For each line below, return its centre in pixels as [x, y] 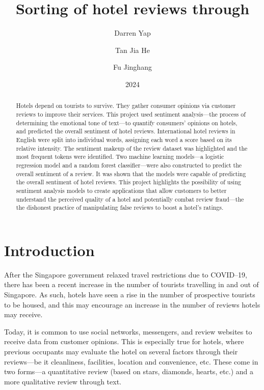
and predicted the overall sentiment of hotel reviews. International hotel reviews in [126, 131]
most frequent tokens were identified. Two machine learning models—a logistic [120, 157]
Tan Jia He [133, 50]
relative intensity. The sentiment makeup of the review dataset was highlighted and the [132, 148]
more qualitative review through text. [63, 381]
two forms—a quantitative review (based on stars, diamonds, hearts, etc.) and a [129, 371]
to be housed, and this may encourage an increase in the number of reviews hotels [132, 304]
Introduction [49, 250]
